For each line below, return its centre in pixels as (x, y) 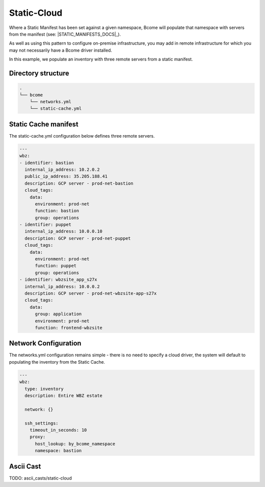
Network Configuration (45, 343)
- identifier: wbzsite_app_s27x (58, 280)
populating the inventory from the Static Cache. (57, 362)
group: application (58, 314)
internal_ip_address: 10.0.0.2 (62, 286)
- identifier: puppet (45, 225)
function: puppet (56, 266)
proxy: (38, 437)
